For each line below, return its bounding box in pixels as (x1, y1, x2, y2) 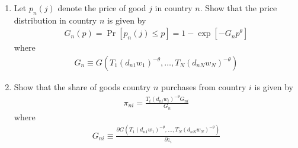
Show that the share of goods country (14, 81, 151, 93)
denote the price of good (57, 2, 146, 14)
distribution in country (14, 14, 97, 26)
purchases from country (161, 81, 246, 93)
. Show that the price (200, 2, 277, 14)
